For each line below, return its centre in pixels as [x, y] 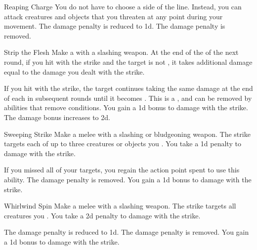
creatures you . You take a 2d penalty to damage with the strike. [102, 215]
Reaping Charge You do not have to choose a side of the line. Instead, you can [123, 6]
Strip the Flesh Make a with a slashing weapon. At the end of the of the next [121, 52]
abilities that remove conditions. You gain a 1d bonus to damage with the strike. [126, 107]
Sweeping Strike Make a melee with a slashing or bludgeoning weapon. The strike [127, 134]
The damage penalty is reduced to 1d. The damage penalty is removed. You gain [127, 232]
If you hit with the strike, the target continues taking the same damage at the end [128, 88]
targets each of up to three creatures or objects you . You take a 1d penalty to [123, 144]
